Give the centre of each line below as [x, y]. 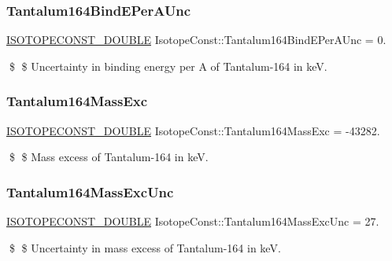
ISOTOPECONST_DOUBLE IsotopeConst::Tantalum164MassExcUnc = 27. [193, 221]
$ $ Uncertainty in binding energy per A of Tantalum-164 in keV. [168, 66]
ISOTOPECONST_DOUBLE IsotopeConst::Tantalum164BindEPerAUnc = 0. [196, 40]
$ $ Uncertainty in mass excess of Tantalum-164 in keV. [145, 247]
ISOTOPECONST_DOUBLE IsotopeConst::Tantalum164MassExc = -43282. [193, 130]
